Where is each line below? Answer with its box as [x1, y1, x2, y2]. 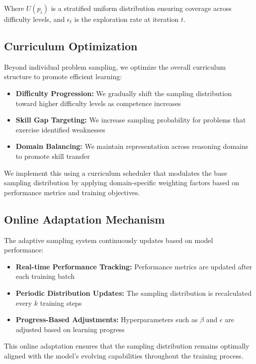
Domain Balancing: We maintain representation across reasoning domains [15, 141, 249, 151]
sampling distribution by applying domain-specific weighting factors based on [4, 177, 240, 188]
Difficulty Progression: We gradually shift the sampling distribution [15, 88, 232, 98]
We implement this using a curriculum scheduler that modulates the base [4, 167, 227, 178]
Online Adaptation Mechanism [4, 211, 165, 227]
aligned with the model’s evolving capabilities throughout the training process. [4, 350, 244, 361]
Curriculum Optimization [4, 38, 138, 53]
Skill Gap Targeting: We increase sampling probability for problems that [15, 115, 246, 125]
